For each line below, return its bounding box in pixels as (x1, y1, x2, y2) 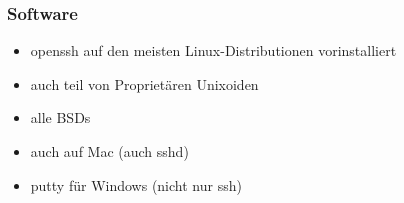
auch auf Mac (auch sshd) (30, 141, 189, 161)
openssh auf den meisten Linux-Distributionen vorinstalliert (30, 40, 397, 61)
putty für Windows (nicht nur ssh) (30, 174, 242, 195)
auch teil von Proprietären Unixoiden (30, 73, 259, 94)
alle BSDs (30, 107, 91, 128)
